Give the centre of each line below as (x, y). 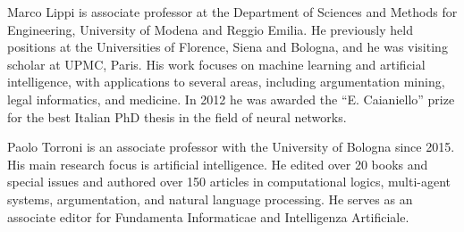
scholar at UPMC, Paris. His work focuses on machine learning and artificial (216, 64)
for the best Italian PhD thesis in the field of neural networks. (177, 116)
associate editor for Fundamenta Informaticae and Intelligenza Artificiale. (208, 216)
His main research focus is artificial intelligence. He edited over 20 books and (218, 164)
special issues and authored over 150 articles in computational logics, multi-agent (229, 182)
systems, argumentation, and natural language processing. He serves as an (210, 199)
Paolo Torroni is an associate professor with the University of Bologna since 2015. (231, 147)
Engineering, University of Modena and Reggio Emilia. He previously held (210, 29)
